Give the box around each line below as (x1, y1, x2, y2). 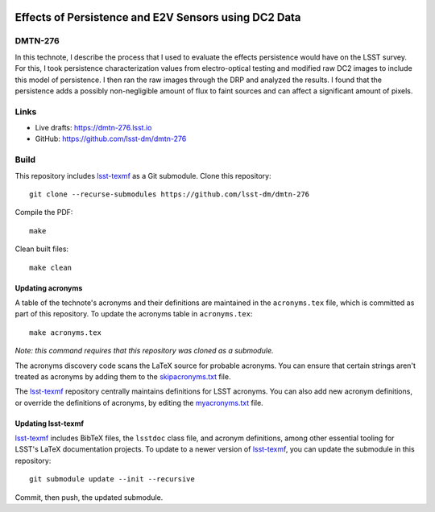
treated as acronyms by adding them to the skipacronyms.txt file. (14, 371, 231, 382)
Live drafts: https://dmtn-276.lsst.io (35, 123, 152, 133)
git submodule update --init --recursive (29, 475, 195, 484)
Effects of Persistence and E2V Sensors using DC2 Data (14, 10, 301, 24)
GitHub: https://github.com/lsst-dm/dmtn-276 (35, 134, 187, 144)
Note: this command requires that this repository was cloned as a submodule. (14, 346, 274, 356)
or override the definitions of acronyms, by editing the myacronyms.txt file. (14, 398, 263, 407)
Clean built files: (14, 244, 68, 254)
